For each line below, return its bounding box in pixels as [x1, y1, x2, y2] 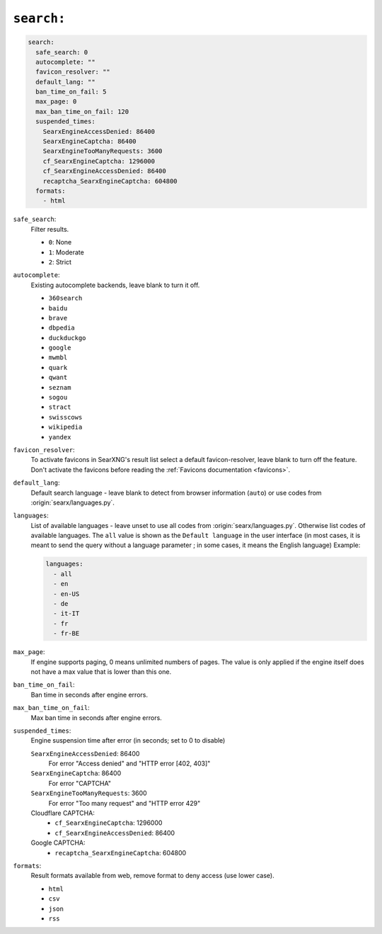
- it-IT [53, 609, 80, 618]
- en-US [53, 590, 80, 598]
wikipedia [48, 423, 83, 432]
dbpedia [48, 324, 76, 332]
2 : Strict [48, 257, 72, 266]
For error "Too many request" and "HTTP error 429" [48, 799, 201, 807]
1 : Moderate [48, 248, 84, 257]
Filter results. [30, 225, 69, 233]
